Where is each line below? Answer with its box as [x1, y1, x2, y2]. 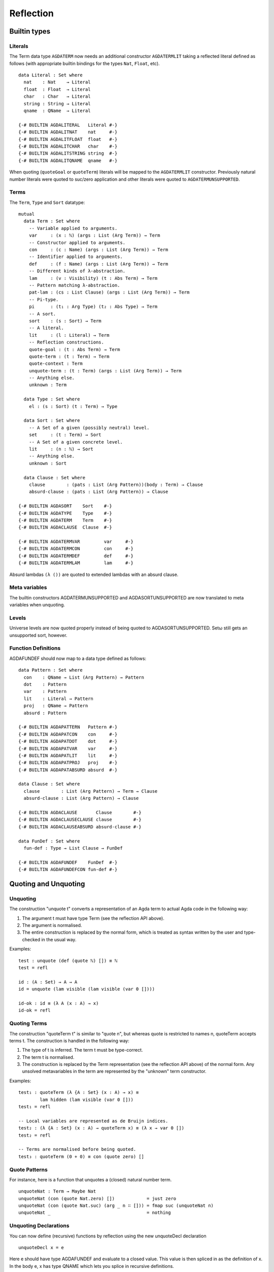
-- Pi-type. [28, 297, 59, 302]
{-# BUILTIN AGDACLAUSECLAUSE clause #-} [18, 817, 142, 823]
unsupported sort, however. [9, 632, 67, 638]
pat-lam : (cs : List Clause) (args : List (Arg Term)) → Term [28, 290, 190, 295]
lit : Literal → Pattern [23, 696, 94, 702]
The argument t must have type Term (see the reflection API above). [22, 915, 164, 921]
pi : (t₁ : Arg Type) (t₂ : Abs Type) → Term [28, 304, 158, 310]
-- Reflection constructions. [28, 339, 104, 345]
